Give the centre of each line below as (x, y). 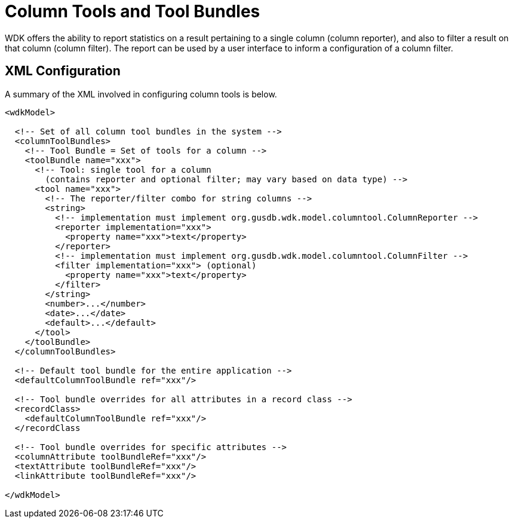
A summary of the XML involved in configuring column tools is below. (141, 94)
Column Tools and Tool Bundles (133, 11)
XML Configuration (63, 71)
